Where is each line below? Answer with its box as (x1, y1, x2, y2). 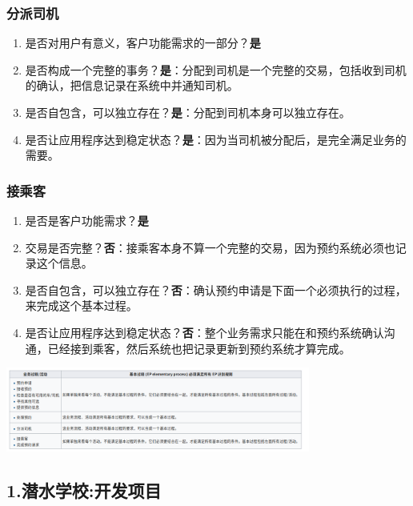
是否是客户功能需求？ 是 (25, 212, 149, 228)
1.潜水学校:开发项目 (6, 477, 162, 502)
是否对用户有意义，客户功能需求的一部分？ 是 (25, 34, 261, 51)
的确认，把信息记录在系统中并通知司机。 (25, 77, 239, 94)
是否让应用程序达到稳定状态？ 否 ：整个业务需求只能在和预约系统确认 (25, 323, 384, 340)
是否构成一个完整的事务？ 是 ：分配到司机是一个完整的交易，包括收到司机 (25, 61, 407, 78)
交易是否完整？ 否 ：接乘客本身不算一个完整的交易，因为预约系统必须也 (25, 239, 395, 255)
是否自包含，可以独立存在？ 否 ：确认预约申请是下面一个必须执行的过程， (25, 281, 407, 298)
